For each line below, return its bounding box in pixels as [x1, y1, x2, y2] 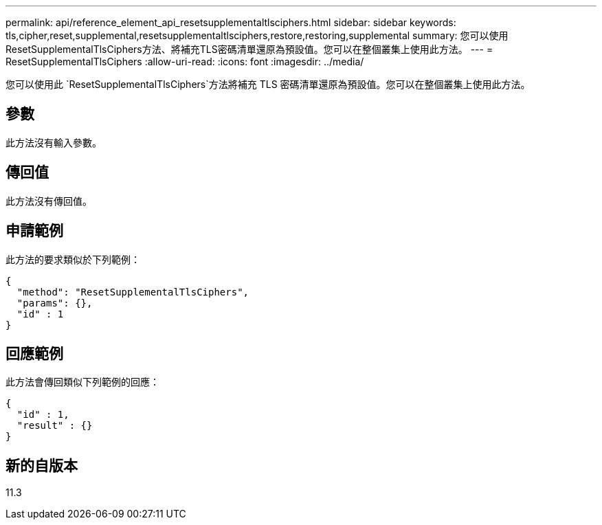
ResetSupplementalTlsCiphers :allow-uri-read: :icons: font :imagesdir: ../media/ [5, 56, 364, 67]
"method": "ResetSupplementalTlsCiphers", [16, 286, 249, 298]
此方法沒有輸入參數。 [5, 136, 102, 148]
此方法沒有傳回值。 [5, 194, 92, 207]
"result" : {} [16, 420, 93, 432]
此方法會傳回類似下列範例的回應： [5, 376, 159, 388]
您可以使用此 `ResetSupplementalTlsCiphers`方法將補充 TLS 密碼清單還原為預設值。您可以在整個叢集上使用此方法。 [5, 78, 531, 90]
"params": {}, [16, 297, 93, 309]
